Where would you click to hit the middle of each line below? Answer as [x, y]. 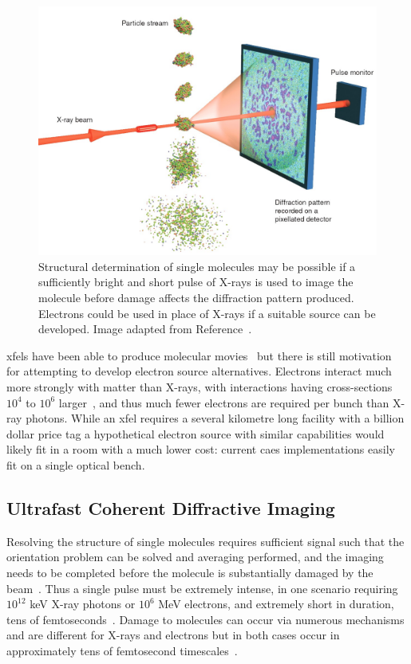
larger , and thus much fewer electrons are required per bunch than [224, 402]
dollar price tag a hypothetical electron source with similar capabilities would [196, 433]
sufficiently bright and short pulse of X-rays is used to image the [196, 282]
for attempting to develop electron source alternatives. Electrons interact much [199, 371]
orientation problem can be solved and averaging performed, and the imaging [195, 557]
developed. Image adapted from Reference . [145, 329]
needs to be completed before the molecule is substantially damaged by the [190, 572]
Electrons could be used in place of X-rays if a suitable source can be [207, 313]
